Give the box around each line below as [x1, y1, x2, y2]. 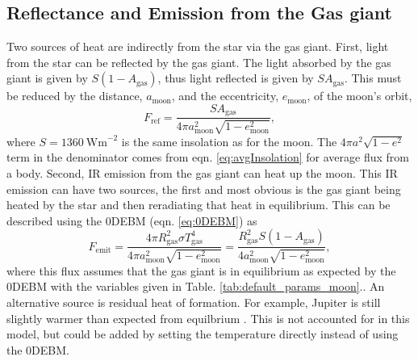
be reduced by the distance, [6, 87, 143, 104]
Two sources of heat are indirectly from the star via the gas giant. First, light [6, 38, 389, 55]
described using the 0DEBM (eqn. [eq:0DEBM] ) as [6, 212, 257, 229]
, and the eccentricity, [171, 87, 279, 104]
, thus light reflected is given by [157, 69, 314, 86]
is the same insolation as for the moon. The [121, 132, 337, 149]
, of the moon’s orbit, [307, 87, 412, 104]
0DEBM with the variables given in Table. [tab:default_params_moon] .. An [6, 278, 385, 295]
